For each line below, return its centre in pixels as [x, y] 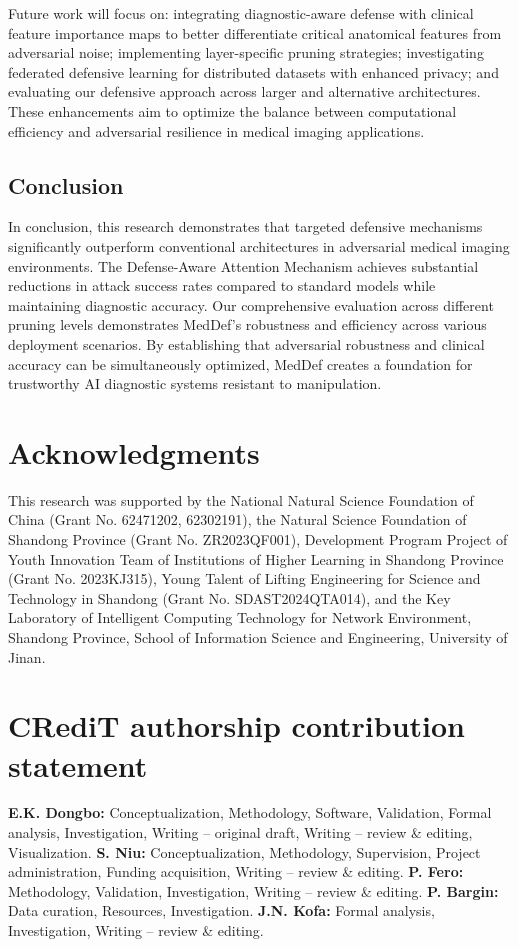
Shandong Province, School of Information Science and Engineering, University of [258, 636]
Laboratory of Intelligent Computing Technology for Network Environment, [240, 617]
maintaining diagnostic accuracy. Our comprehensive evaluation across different [251, 304]
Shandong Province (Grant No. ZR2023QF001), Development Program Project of [258, 539]
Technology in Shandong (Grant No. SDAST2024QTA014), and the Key [229, 597]
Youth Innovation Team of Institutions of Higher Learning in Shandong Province [256, 558]
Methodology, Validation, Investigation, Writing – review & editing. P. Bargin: [253, 890]
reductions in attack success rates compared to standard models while [222, 285]
